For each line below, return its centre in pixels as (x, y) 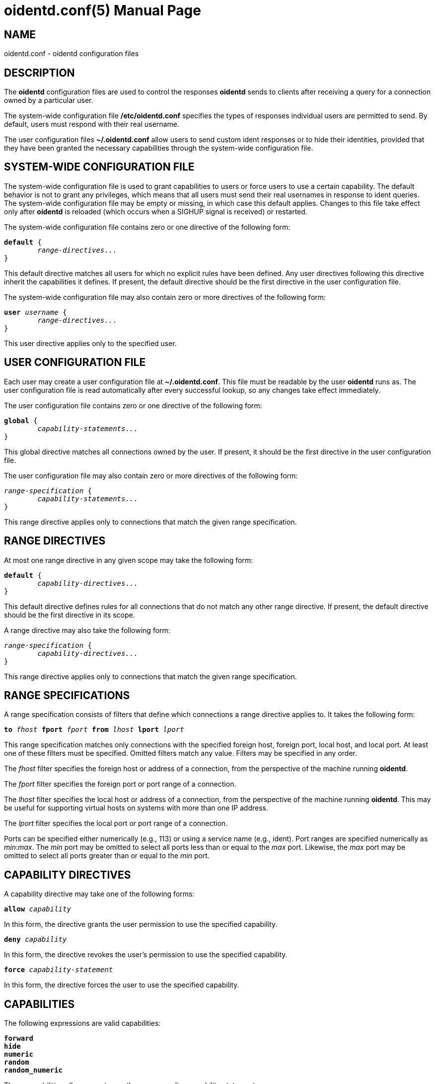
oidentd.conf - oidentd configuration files (72, 54)
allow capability (37, 909)
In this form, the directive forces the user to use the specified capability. (122, 985)
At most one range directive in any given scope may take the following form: (129, 560)
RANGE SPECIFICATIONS (67, 695)
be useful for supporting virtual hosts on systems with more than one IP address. (136, 808)
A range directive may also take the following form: (87, 630)
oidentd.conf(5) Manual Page (103, 10)
